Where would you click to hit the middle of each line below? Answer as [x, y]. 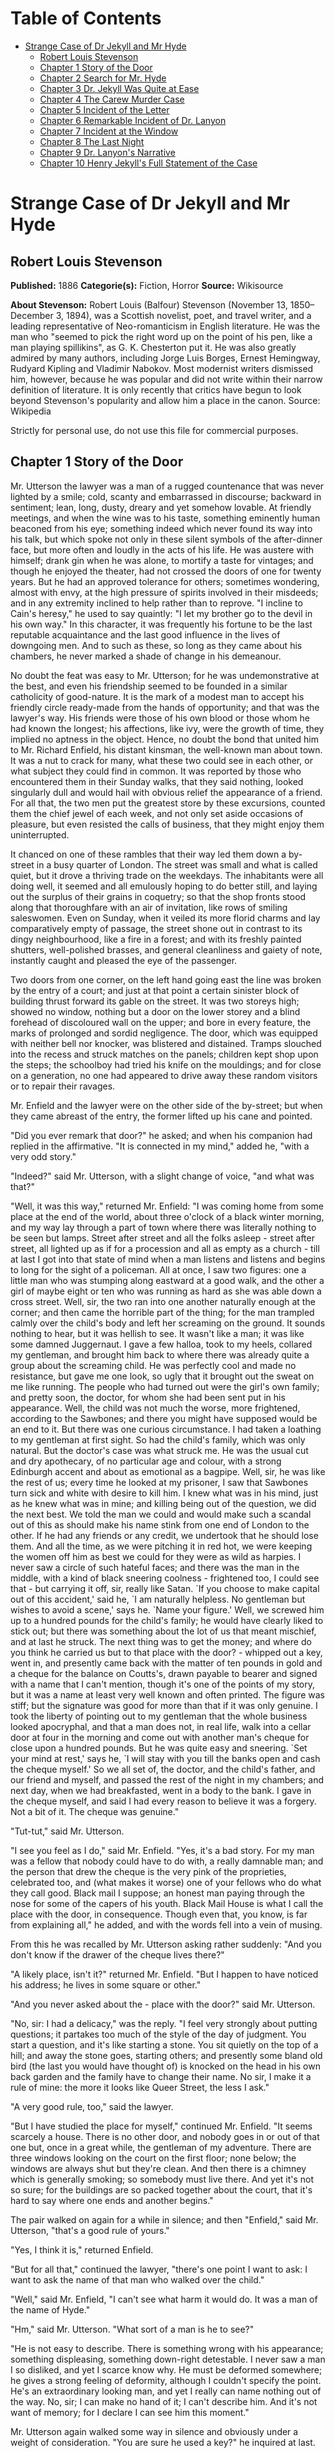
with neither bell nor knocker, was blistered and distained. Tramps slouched [166, 1043]
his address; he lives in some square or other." [106, 1984]
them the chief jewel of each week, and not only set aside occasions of [157, 813]
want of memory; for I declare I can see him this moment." [130, 2412]
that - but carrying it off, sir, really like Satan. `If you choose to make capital [165, 1588]
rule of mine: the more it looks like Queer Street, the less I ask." [140, 2087]
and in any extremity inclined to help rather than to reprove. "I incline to [156, 603]
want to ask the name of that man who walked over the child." [137, 2279]
